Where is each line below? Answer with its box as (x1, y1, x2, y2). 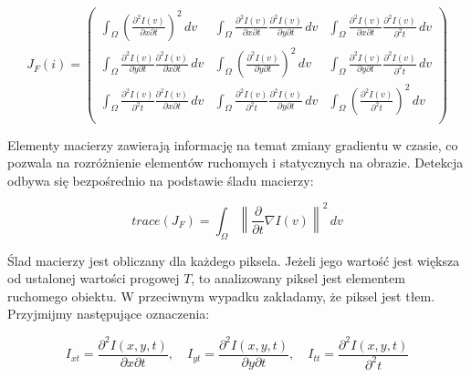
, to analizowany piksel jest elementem (191, 269, 405, 288)
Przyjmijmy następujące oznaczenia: (7, 304, 210, 323)
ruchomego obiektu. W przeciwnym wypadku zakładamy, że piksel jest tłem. (7, 286, 435, 305)
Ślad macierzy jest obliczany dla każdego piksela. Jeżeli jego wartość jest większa (7, 250, 460, 270)
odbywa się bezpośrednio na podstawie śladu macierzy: (7, 170, 314, 189)
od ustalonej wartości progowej (7, 269, 180, 288)
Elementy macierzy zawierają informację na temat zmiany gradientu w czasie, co (7, 135, 458, 154)
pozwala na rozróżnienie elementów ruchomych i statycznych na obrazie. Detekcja (7, 153, 464, 172)
